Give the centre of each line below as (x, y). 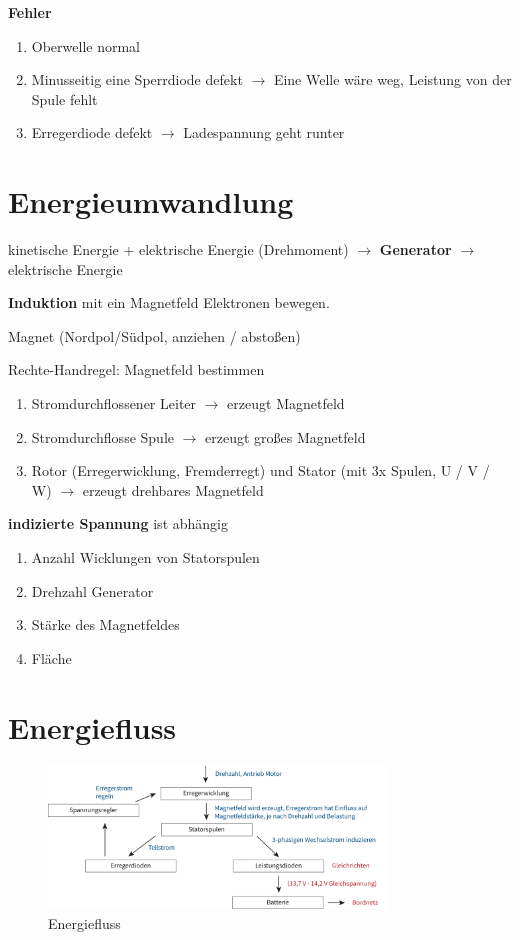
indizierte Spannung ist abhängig (118, 523)
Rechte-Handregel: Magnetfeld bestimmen (136, 369)
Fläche (51, 657)
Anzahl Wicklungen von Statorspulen (145, 557)
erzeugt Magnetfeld (286, 403)
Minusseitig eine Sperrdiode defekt (137, 79)
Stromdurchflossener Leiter (114, 403)
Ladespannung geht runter (264, 132)
